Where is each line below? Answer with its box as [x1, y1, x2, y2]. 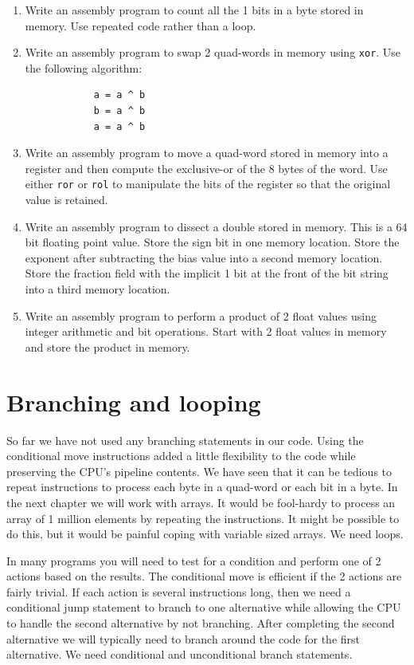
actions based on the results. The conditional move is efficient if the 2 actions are [6, 568, 402, 584]
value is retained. [25, 191, 108, 208]
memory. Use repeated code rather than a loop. [25, 17, 256, 33]
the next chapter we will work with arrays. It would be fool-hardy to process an [6, 494, 396, 510]
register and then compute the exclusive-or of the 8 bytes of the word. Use [25, 159, 388, 176]
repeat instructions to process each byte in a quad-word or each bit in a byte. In [6, 478, 398, 495]
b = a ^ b [93, 105, 146, 117]
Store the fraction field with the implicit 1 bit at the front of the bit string [25, 265, 389, 281]
